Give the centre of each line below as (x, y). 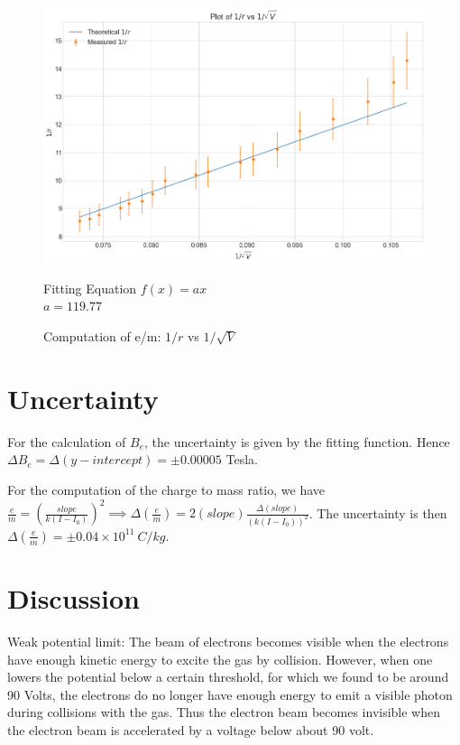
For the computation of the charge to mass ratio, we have (166, 489)
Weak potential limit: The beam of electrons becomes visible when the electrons (228, 642)
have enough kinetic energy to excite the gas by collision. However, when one (220, 659)
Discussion (74, 598)
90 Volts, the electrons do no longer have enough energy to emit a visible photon (230, 694)
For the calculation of (67, 441)
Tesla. (242, 459)
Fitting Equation (90, 288)
